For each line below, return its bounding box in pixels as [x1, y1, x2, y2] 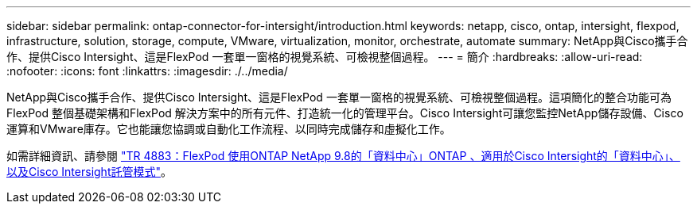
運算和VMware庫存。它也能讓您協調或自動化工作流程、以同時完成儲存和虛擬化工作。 [6, 122, 451, 136]
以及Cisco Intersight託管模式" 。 [6, 165, 172, 178]
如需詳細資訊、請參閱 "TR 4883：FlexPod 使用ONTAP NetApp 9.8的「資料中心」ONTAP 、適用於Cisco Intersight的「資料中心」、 [6, 149, 680, 162]
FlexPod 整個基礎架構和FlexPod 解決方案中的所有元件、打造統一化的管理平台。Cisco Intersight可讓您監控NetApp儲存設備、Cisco [6, 106, 683, 120]
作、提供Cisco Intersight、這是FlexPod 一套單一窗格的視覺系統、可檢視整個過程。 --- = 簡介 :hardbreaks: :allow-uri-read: [6, 50, 643, 63]
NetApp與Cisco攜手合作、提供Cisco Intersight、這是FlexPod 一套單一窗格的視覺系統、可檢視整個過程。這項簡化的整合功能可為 [6, 90, 672, 104]
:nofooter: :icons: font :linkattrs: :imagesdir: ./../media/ [6, 64, 288, 78]
